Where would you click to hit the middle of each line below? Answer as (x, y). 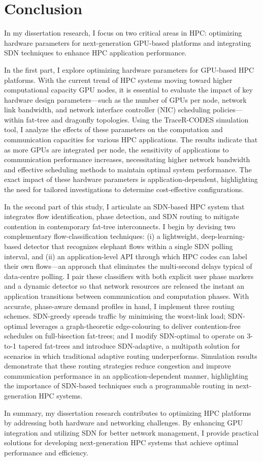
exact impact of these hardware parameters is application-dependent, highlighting (131, 179)
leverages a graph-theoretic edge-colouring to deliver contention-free (135, 326)
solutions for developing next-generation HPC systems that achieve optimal (121, 442)
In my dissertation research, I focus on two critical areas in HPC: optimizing (123, 33)
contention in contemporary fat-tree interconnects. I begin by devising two (120, 226)
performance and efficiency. (46, 452)
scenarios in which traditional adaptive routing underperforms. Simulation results (131, 356)
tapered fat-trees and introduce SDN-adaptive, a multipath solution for (129, 345)
